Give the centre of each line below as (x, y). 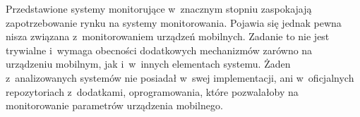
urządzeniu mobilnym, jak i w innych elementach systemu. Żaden (148, 64)
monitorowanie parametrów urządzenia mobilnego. (114, 105)
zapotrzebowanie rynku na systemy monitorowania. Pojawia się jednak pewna (174, 22)
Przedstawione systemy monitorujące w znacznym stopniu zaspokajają (159, 8)
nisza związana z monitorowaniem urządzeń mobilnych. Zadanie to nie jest (168, 36)
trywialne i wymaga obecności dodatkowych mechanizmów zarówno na (159, 50)
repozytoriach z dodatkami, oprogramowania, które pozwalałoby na (152, 91)
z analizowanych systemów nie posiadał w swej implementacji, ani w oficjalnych (180, 77)
